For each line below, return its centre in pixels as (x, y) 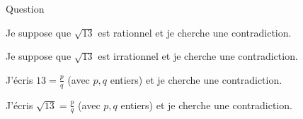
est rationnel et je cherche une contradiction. (195, 32)
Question (25, 8)
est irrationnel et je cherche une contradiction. (198, 56)
